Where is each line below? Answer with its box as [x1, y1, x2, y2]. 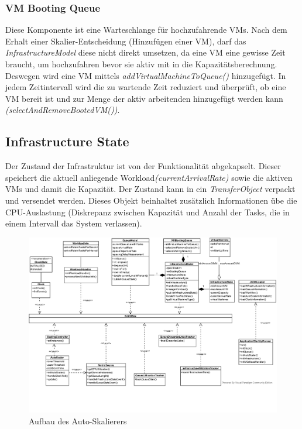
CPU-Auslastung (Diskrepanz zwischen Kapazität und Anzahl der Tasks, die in [5, 205, 290, 218]
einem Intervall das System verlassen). [5, 217, 142, 229]
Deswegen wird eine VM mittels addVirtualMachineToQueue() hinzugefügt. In [5, 69, 286, 81]
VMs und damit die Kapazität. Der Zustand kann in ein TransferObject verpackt [5, 183, 296, 195]
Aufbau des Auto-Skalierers [29, 414, 127, 427]
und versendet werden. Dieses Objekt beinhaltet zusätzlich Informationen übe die [5, 194, 297, 206]
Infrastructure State [5, 132, 129, 150]
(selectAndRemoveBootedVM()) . [5, 104, 120, 116]
